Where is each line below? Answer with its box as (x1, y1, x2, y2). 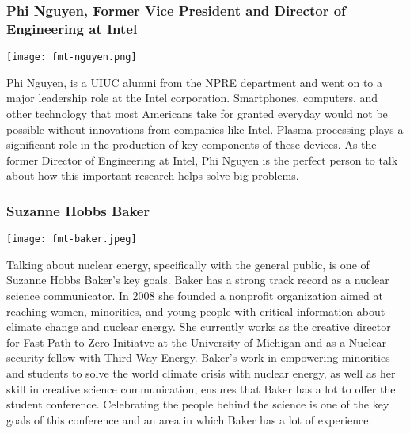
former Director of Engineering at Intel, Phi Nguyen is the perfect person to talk (6, 151, 398, 168)
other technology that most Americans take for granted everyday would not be (6, 104, 388, 121)
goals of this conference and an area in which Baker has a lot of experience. (6, 411, 372, 427)
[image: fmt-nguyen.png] (6, 51, 137, 63)
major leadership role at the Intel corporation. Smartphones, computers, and (6, 89, 378, 106)
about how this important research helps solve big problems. (6, 167, 299, 184)
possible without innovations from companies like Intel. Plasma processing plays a (6, 120, 404, 137)
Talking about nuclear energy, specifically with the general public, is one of (6, 256, 370, 272)
